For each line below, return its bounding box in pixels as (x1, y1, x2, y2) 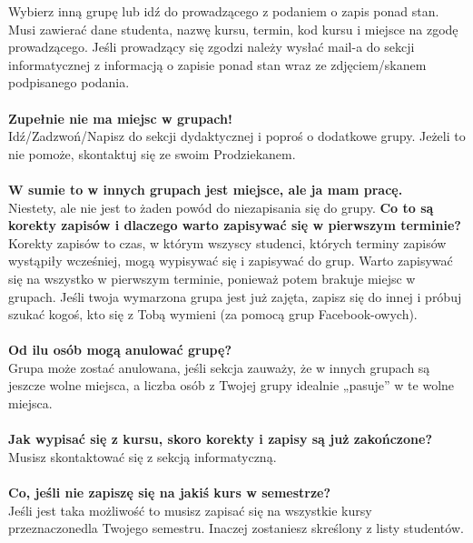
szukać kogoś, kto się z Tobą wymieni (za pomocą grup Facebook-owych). (8, 305, 418, 324)
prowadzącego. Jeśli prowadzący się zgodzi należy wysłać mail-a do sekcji (8, 37, 415, 56)
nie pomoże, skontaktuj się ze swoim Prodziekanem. (8, 144, 296, 163)
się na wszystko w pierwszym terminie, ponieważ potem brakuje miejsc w (8, 268, 416, 287)
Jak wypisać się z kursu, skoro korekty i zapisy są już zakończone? (8, 429, 432, 448)
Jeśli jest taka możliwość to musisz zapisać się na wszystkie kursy (8, 500, 372, 519)
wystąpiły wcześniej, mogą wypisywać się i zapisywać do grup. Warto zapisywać (8, 251, 453, 270)
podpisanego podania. (8, 73, 130, 92)
